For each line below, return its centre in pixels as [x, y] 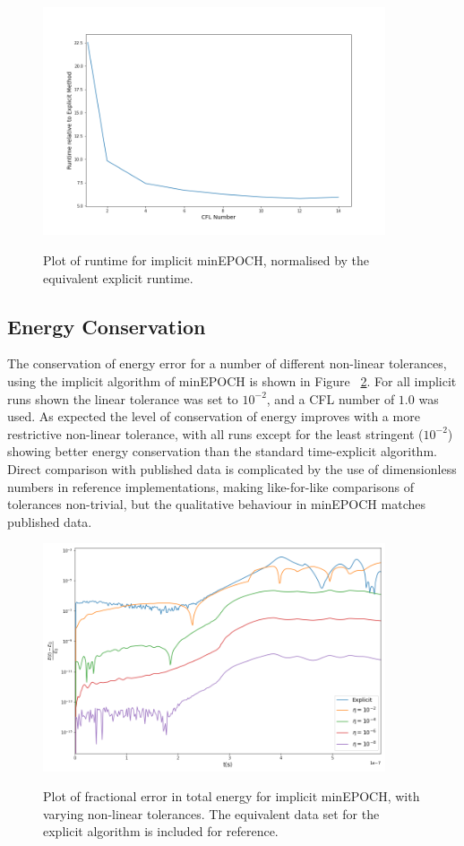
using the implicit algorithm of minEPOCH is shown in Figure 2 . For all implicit [232, 380]
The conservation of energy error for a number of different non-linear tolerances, [227, 363]
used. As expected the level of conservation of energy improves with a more [214, 416]
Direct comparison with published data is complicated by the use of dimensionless [232, 468]
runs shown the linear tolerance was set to [123, 398]
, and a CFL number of [331, 398]
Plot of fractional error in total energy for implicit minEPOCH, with [232, 796]
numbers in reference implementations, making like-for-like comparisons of [211, 486]
